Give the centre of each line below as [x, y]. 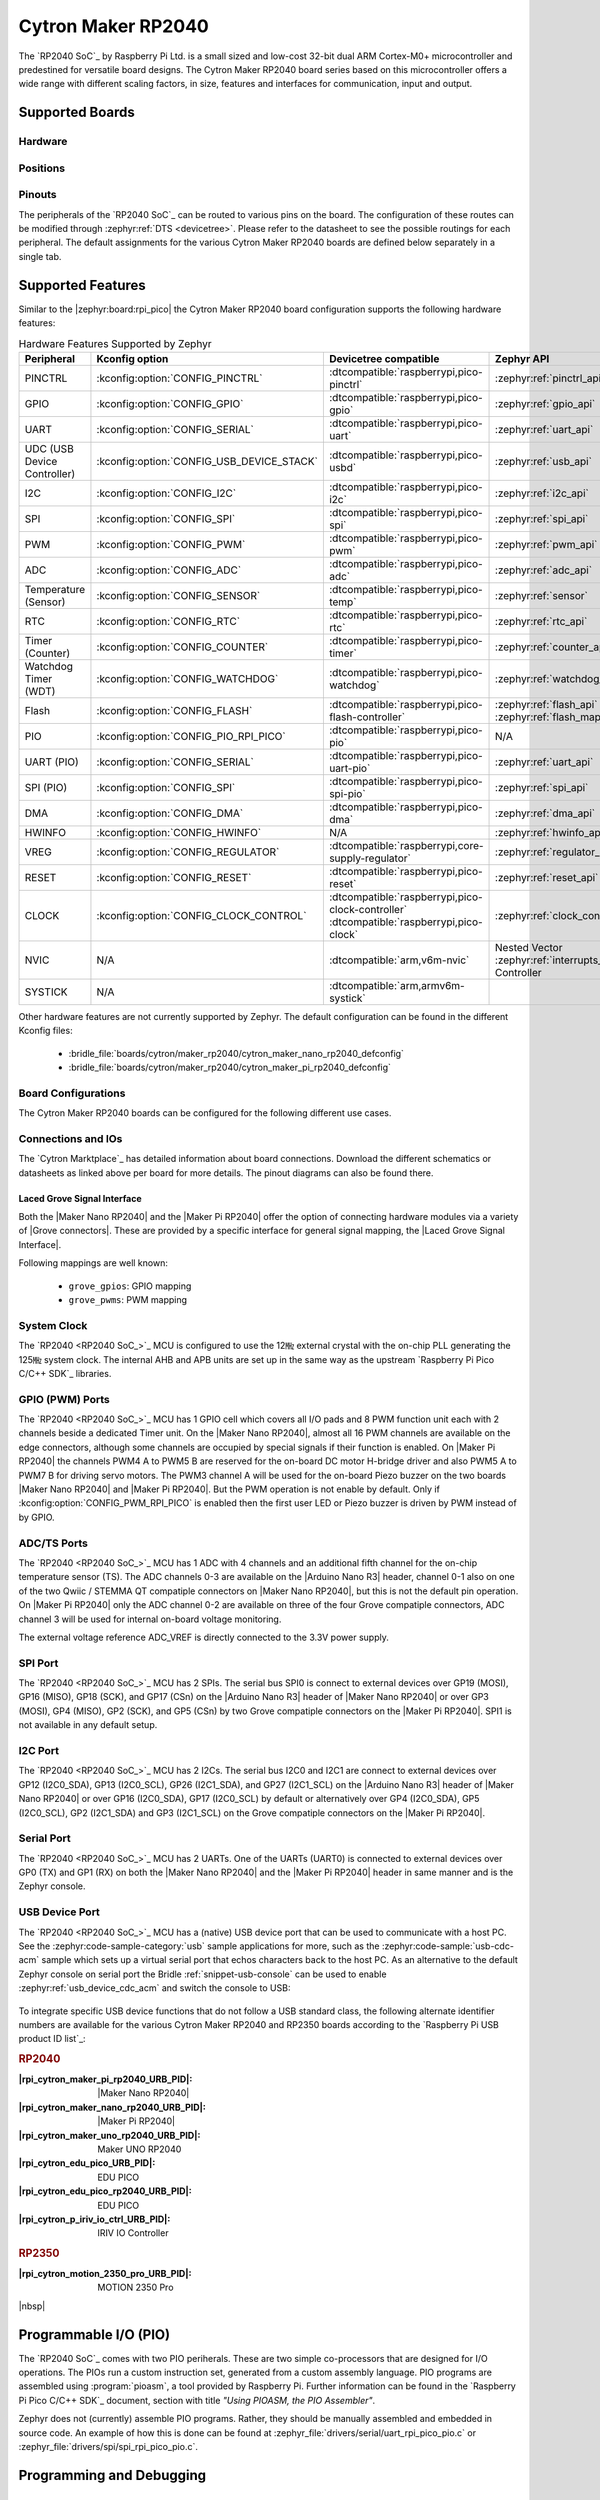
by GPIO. [36, 1517]
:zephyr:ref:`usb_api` [543, 461]
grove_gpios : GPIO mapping [130, 1286]
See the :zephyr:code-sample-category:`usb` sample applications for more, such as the [199, 1946]
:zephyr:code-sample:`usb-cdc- [448, 1946]
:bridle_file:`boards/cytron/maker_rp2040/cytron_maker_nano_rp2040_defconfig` [236, 1053]
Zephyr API [522, 358]
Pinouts [37, 195]
